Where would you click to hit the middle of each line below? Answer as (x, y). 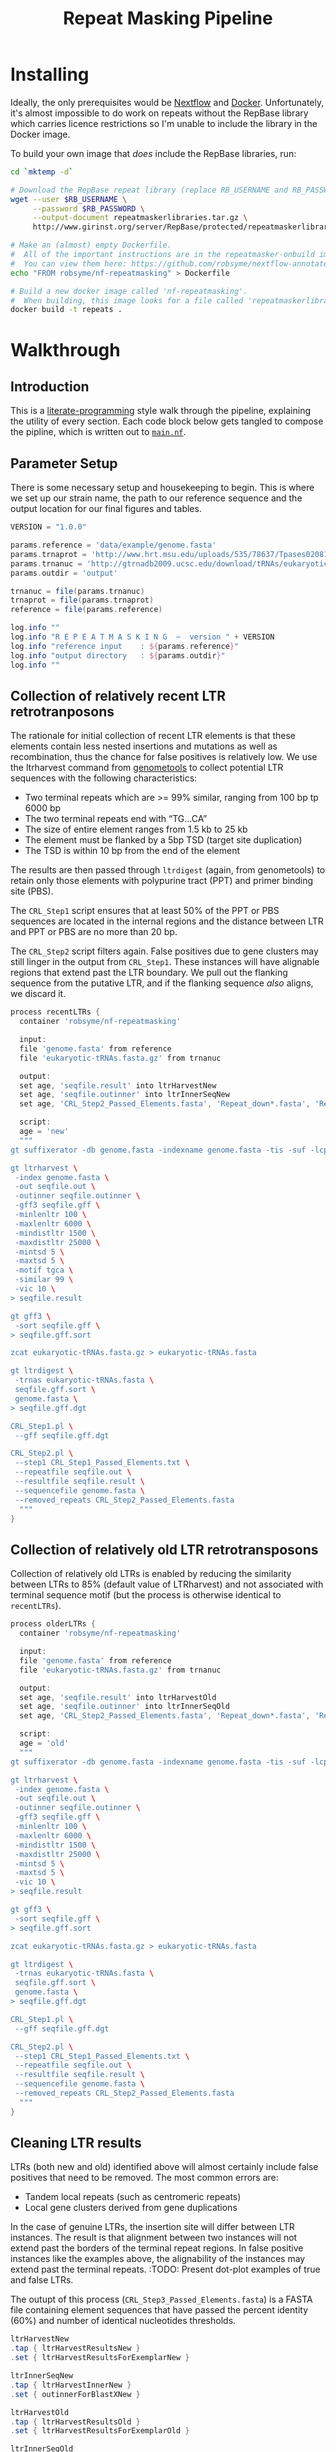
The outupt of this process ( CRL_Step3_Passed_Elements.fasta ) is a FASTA (161, 2299)
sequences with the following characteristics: (104, 778)
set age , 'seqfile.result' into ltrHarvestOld (118, 1697)
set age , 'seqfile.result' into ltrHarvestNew (118, 1085)
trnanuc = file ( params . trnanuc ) (77, 591)
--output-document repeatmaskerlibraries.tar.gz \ (140, 218)
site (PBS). (32, 891)
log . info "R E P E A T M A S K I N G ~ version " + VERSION (142, 637)
